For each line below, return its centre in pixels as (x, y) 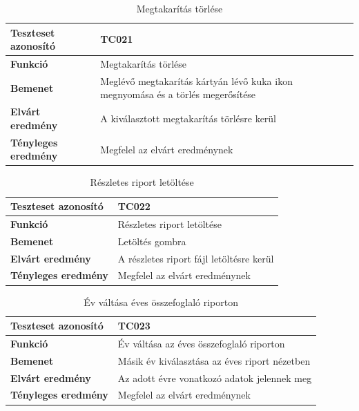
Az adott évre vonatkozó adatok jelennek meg (215, 377)
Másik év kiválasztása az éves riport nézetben (214, 360)
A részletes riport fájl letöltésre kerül (196, 258)
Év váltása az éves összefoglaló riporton (201, 343)
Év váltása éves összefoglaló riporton (161, 302)
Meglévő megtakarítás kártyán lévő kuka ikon (196, 80)
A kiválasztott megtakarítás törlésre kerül (188, 118)
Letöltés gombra (152, 241)
